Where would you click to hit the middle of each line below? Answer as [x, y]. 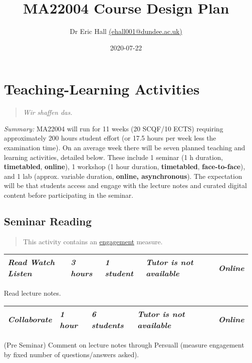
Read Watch [31, 262]
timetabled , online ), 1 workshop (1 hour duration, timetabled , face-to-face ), [125, 166]
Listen [20, 273]
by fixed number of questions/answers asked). [71, 354]
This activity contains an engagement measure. [93, 241]
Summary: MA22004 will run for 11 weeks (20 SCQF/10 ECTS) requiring [114, 128]
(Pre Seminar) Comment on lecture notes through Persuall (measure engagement [124, 344]
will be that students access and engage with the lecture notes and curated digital [126, 185]
